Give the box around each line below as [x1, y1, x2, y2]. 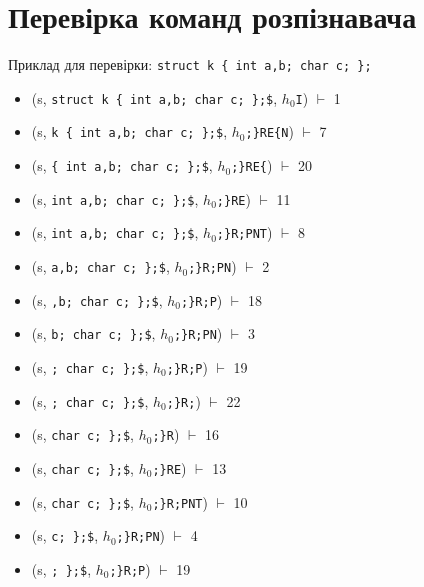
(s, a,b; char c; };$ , [31, 256, 170, 277]
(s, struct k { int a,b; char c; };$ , [31, 87, 278, 108]
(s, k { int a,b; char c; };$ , [31, 121, 228, 142]
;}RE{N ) [245, 121, 294, 142]
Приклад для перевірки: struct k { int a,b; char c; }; [8, 54, 372, 75]
